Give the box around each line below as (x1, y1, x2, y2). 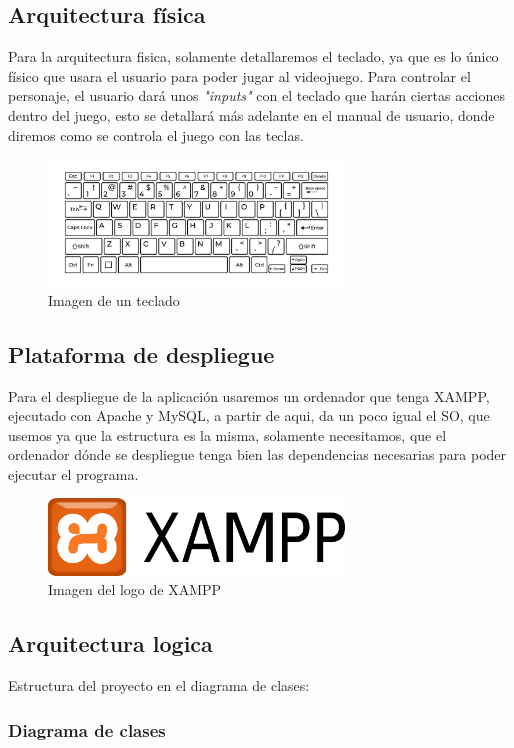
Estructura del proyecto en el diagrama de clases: (8, 675, 310, 696)
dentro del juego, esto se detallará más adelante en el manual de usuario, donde (8, 104, 495, 125)
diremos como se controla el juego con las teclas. (8, 124, 304, 145)
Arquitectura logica (8, 628, 213, 659)
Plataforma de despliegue (8, 338, 275, 369)
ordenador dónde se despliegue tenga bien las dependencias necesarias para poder (8, 444, 507, 465)
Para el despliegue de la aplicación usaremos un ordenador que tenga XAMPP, (8, 385, 490, 406)
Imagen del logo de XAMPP (48, 579, 222, 600)
